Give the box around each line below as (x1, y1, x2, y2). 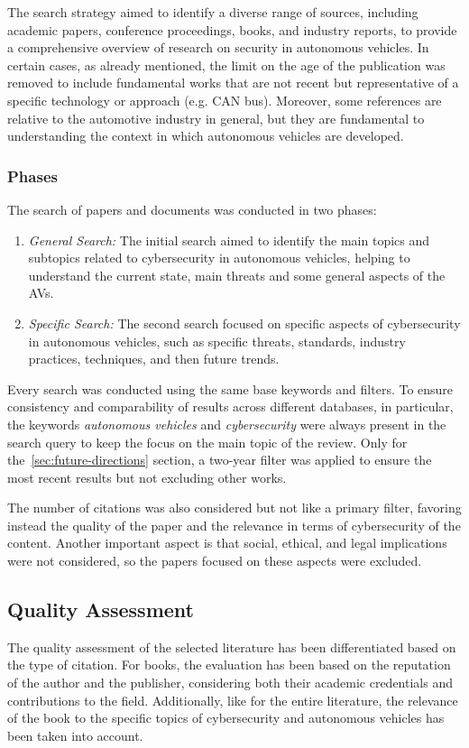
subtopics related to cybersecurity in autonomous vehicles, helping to (28, 248, 410, 267)
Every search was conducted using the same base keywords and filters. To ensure (7, 379, 454, 398)
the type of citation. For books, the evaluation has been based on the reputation (7, 655, 451, 674)
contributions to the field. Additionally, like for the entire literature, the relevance (7, 690, 458, 709)
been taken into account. (7, 725, 143, 744)
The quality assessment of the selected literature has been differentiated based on (7, 637, 456, 656)
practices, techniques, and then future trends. (28, 349, 280, 368)
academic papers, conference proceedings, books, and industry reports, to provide (7, 20, 457, 39)
